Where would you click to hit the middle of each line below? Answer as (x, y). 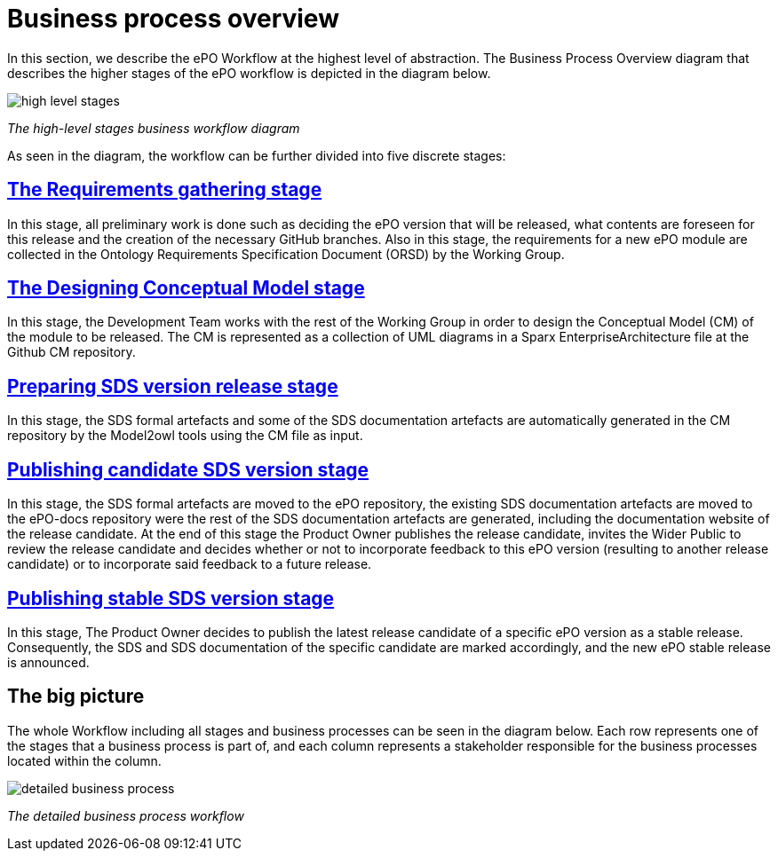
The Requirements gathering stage (165, 190)
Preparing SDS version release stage (173, 386)
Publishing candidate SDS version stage (188, 469)
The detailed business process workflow (126, 815)
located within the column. (84, 760)
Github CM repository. (71, 352)
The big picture (76, 697)
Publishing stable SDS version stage (171, 598)
